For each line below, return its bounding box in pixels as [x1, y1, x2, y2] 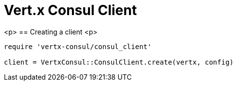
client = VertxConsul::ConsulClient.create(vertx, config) [4, 58, 234, 66]
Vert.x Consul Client [4, 2, 137, 18]
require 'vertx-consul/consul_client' [4, 42, 152, 51]
